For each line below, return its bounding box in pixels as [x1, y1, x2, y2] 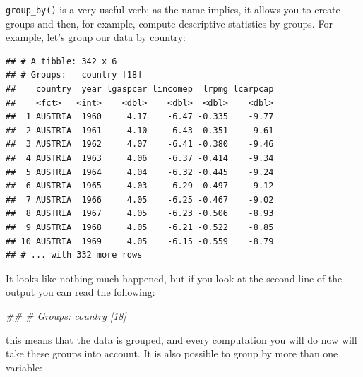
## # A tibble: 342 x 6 [6, 56, 117, 66]
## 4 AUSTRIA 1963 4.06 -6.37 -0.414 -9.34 [6, 153, 274, 163]
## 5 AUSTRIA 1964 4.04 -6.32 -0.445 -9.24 [6, 167, 274, 177]
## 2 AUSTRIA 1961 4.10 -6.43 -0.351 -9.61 [6, 125, 274, 136]
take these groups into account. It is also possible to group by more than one [6, 346, 338, 361]
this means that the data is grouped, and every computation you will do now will [6, 332, 357, 347]
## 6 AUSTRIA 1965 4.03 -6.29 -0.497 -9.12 [6, 181, 274, 191]
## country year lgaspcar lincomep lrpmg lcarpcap [6, 84, 274, 95]
